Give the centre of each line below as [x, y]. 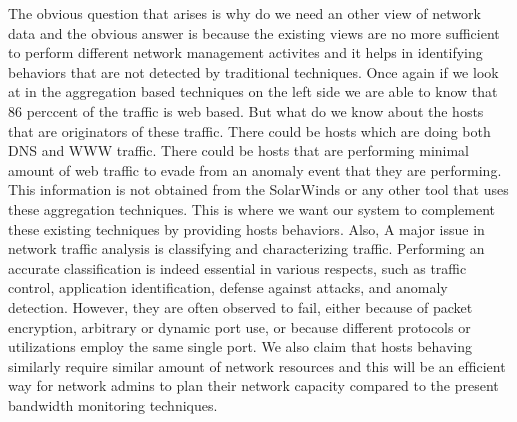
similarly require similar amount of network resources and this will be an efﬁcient [257, 365]
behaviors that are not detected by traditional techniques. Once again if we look [253, 71]
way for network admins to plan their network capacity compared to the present [253, 385]
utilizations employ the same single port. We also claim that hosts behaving [240, 346]
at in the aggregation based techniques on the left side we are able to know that [253, 91]
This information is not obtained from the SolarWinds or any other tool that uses [258, 189]
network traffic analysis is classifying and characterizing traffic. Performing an [246, 248]
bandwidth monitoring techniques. [113, 404]
